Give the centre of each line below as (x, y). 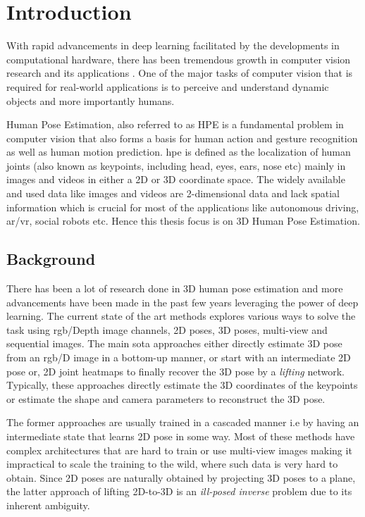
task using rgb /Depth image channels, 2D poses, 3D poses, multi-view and (167, 329)
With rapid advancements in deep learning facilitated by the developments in (173, 45)
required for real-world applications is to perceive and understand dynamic (168, 86)
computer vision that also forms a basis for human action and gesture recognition (182, 138)
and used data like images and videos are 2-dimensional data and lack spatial (173, 193)
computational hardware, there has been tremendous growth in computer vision (179, 59)
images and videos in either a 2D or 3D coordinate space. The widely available (176, 179)
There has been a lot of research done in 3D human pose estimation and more (175, 288)
